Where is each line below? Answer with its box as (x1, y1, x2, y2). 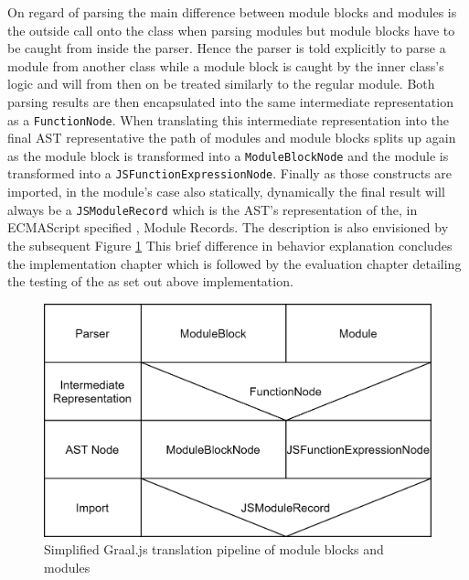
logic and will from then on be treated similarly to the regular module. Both (7, 74, 435, 93)
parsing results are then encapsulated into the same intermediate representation (7, 91, 453, 111)
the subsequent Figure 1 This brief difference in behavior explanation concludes (7, 235, 453, 254)
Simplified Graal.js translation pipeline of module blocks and (44, 540, 384, 559)
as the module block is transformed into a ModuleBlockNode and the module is (7, 145, 449, 165)
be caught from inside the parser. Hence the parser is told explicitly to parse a (7, 38, 446, 58)
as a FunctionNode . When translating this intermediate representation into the (7, 110, 450, 129)
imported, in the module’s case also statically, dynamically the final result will (7, 182, 445, 201)
